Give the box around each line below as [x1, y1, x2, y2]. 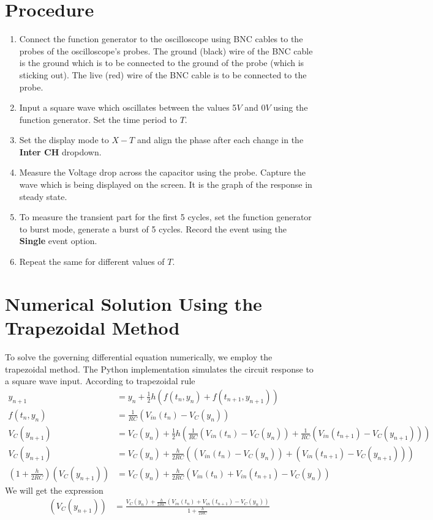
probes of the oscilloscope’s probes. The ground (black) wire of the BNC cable [19, 44, 313, 57]
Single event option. [19, 234, 97, 247]
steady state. [19, 190, 67, 202]
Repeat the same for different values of [19, 255, 165, 268]
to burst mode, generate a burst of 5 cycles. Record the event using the [19, 222, 287, 235]
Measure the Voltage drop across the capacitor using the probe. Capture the [19, 166, 306, 179]
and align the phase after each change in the [137, 133, 304, 146]
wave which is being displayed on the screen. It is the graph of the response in [19, 178, 312, 191]
